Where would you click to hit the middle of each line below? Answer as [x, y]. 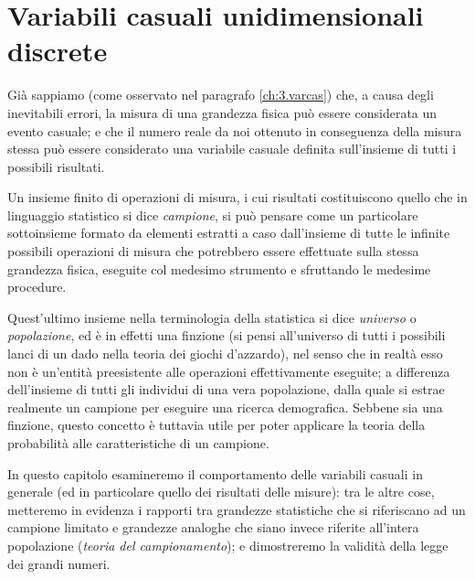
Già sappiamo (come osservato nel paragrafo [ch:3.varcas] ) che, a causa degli [221, 95]
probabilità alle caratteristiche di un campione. [138, 443]
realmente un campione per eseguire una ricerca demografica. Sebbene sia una [225, 407]
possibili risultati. [56, 166]
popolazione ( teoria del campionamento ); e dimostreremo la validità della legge [228, 545]
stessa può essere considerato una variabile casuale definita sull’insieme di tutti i [232, 149]
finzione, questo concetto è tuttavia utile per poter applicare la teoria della [216, 425]
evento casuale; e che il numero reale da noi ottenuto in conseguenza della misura [235, 130]
